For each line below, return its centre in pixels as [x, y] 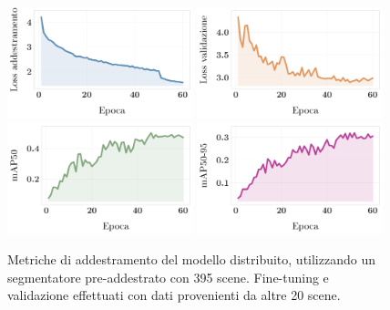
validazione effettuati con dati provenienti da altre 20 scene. [174, 295]
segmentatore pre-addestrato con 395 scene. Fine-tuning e [168, 277]
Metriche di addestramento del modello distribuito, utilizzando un [191, 259]
